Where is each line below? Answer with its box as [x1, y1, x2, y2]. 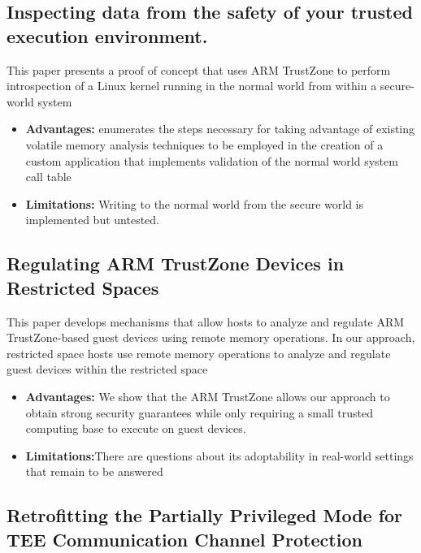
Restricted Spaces [7, 274, 159, 300]
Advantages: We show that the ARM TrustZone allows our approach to [25, 387, 390, 404]
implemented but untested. [25, 211, 159, 228]
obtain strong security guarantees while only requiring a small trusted [25, 404, 374, 421]
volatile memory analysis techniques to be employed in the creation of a [25, 136, 384, 153]
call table [25, 168, 72, 185]
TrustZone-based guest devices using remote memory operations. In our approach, [7, 329, 415, 346]
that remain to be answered [25, 463, 163, 480]
